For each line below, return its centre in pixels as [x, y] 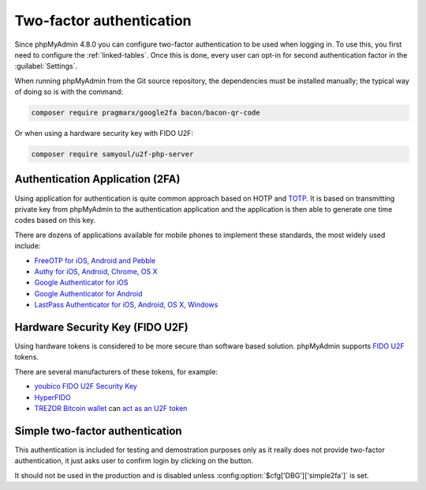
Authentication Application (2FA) [97, 179]
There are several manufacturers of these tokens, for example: [116, 371]
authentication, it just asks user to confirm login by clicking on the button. [134, 461]
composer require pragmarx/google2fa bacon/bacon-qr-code [146, 113]
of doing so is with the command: [69, 92]
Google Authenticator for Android [88, 293]
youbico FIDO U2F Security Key [86, 386]
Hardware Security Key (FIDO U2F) [101, 327]
